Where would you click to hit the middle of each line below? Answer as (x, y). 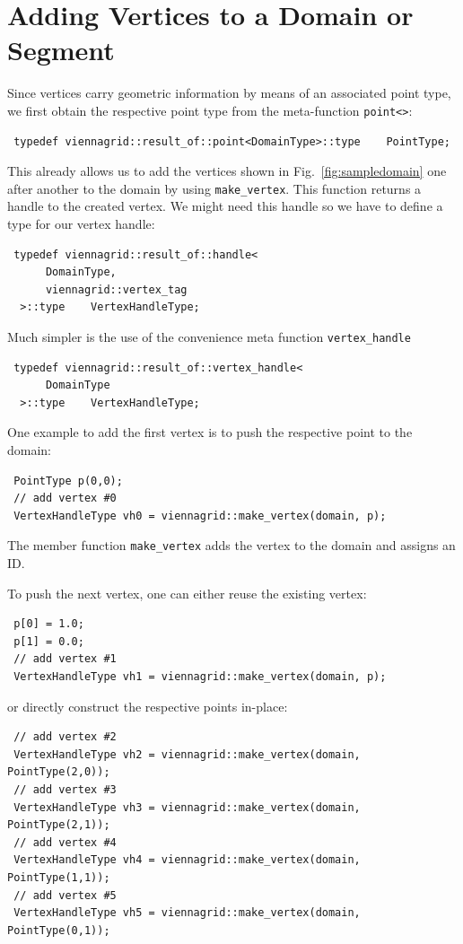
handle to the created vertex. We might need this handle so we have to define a (225, 206)
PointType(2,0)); (59, 772)
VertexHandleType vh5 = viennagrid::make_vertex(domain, (187, 913)
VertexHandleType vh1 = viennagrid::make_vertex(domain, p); (200, 677)
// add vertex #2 (65, 737)
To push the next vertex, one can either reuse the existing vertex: (187, 593)
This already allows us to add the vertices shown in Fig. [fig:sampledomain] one (227, 171)
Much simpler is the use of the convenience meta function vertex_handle (209, 336)
